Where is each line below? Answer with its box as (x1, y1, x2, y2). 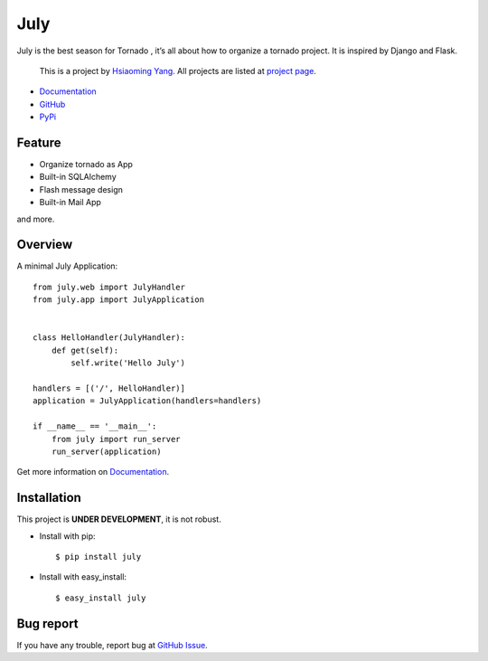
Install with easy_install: (39, 571, 127, 582)
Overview (16, 237, 73, 252)
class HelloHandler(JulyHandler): (33, 333, 185, 343)
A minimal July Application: (16, 260, 118, 271)
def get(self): (51, 345, 119, 355)
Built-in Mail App (39, 197, 101, 208)
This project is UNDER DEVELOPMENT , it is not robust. (16, 514, 221, 524)
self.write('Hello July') (70, 358, 185, 368)
